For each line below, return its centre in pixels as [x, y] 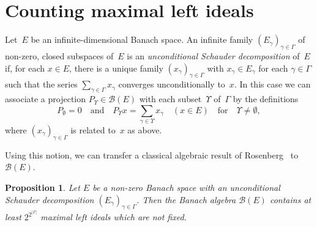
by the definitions [266, 99]
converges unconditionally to [172, 84]
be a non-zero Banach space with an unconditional [186, 188]
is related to [93, 130]
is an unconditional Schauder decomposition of [213, 55]
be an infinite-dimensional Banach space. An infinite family [142, 39]
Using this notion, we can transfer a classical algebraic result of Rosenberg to [152, 154]
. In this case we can [272, 84]
